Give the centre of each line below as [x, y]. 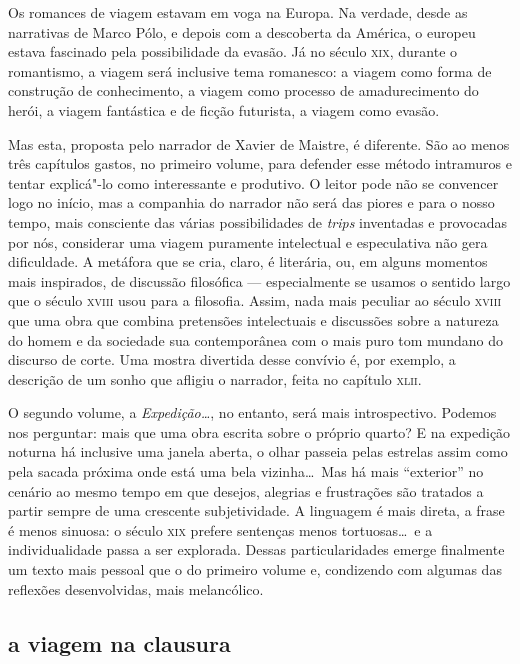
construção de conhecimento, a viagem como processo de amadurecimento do [243, 90]
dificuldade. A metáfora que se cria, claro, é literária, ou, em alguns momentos [248, 261]
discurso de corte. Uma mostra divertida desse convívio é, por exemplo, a [232, 359]
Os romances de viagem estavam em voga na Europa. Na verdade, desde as [238, 12]
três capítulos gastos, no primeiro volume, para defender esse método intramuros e [260, 163]
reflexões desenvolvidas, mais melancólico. [136, 588]
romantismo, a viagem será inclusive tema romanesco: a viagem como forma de [250, 70]
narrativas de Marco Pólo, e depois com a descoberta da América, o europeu [242, 31]
